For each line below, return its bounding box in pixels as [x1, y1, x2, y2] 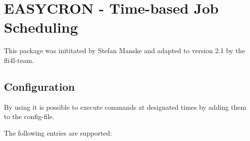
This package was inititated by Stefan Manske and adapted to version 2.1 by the [4, 45, 245, 56]
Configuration [4, 79, 75, 94]
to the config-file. [4, 111, 55, 121]
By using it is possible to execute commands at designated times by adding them [4, 101, 247, 112]
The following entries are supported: [4, 127, 112, 138]
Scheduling [4, 17, 78, 37]
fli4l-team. [4, 55, 34, 65]
